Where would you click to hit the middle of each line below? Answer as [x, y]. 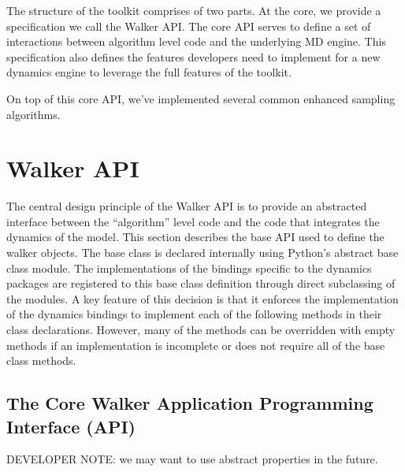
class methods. [41, 361]
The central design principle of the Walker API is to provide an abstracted [187, 206]
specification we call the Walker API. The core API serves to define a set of [189, 26]
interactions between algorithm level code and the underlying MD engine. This [196, 41]
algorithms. [33, 114]
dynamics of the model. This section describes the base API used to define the [195, 237]
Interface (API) [71, 426]
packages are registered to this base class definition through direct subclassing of [201, 283]
